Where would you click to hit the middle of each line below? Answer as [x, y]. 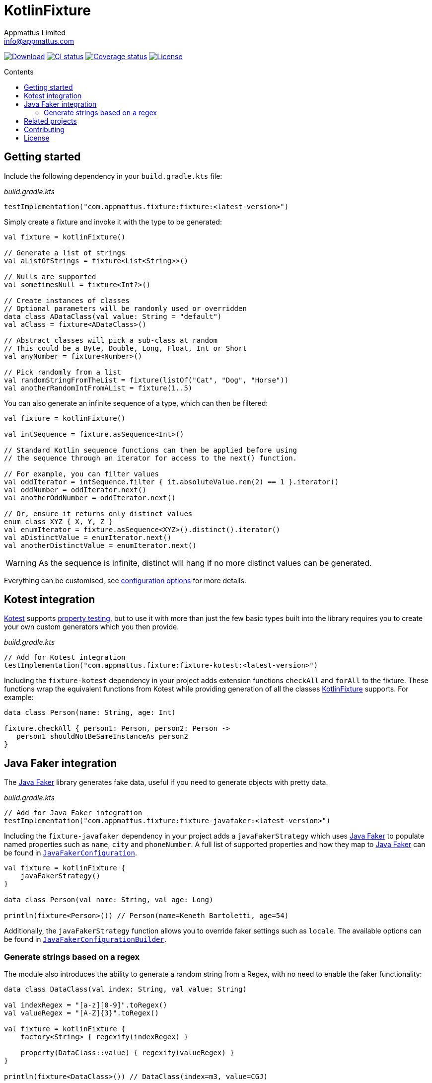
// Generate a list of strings [65, 253]
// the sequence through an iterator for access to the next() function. [151, 458]
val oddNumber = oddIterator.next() [75, 490]
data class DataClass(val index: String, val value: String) [125, 989]
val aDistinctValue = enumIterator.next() [88, 537]
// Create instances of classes [67, 300]
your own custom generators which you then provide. [92, 627]
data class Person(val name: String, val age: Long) [109, 900]
